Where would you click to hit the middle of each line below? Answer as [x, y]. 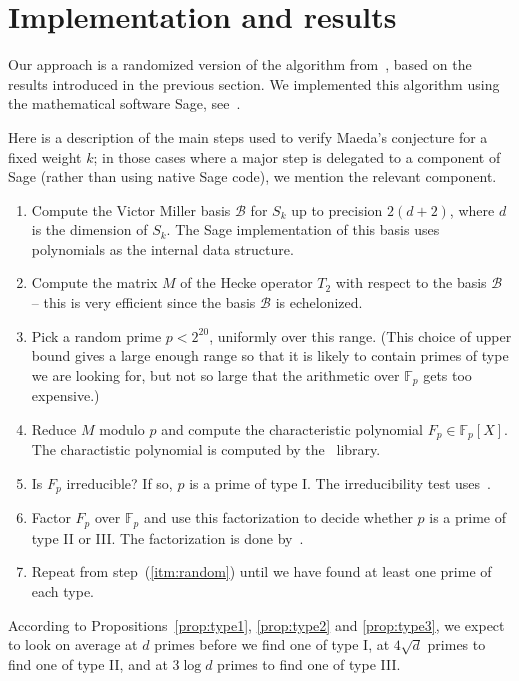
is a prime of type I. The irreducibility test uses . [340, 482]
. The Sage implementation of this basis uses [303, 229]
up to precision [337, 209]
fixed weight [45, 156]
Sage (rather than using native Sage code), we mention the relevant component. [252, 176]
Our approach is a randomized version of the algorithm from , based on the [240, 64]
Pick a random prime [96, 335]
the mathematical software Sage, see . [124, 103]
